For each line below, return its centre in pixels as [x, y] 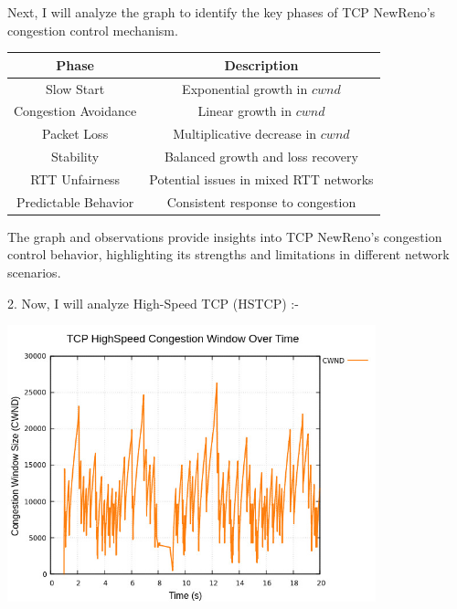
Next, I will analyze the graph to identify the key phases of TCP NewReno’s [222, 12]
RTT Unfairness [75, 178]
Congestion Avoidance [75, 111]
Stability [75, 157]
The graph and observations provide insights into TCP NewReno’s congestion [225, 236]
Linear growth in [244, 111]
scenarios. [34, 273]
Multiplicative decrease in [245, 134]
